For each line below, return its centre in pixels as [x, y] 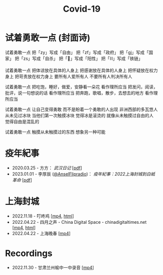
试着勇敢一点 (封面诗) [48, 38]
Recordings [29, 253]
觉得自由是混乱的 [22, 121]
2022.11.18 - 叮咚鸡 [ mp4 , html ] [43, 216]
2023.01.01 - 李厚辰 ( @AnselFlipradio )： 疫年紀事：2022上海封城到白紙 [83, 174]
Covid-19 [82, 9]
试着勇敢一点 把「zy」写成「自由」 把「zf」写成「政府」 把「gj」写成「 [77, 52]
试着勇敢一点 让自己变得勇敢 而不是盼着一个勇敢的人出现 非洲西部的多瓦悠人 [81, 109]
